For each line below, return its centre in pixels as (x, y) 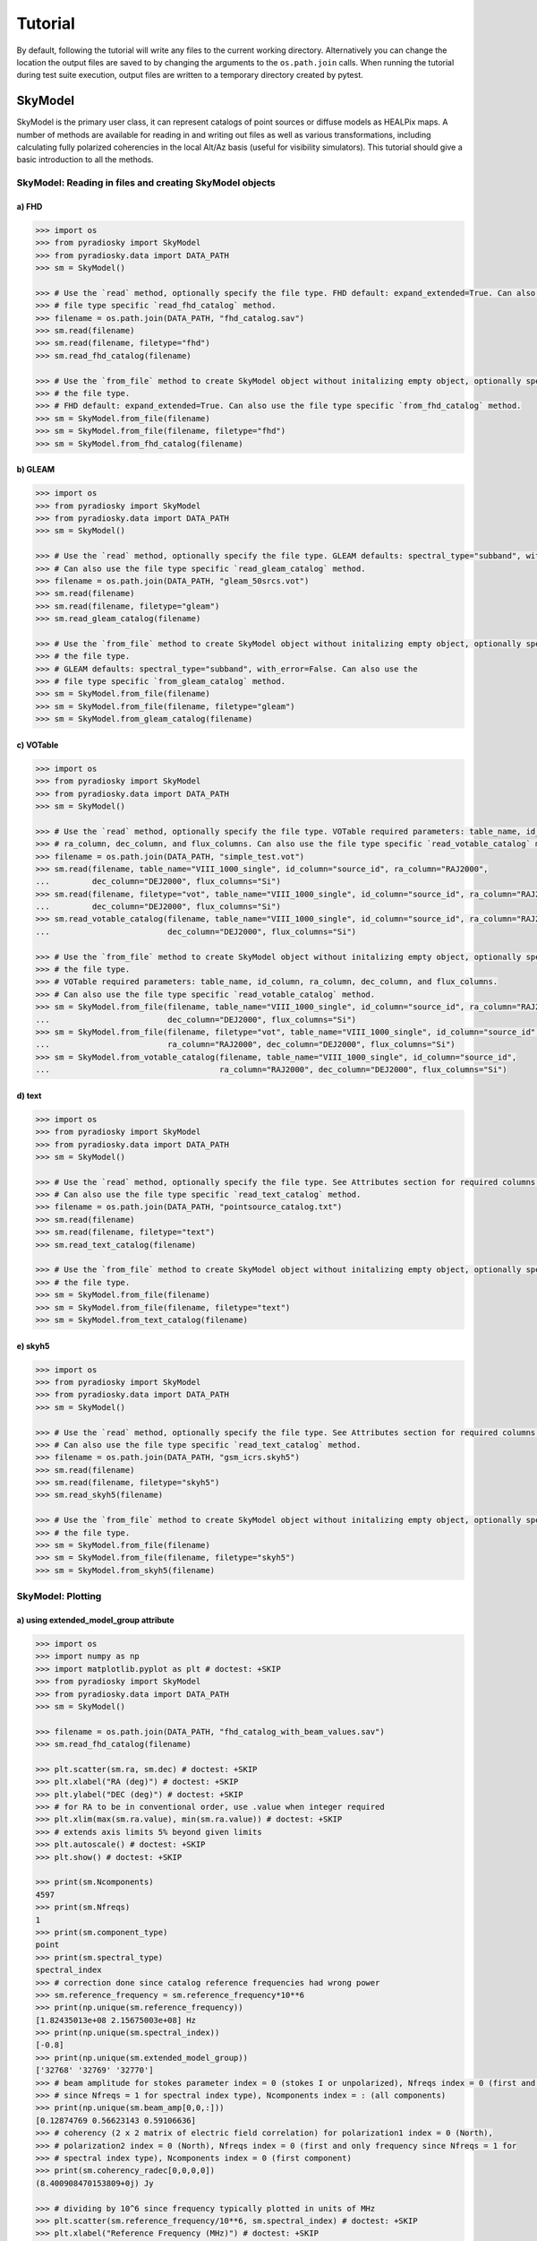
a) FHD (30, 206)
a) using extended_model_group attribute (95, 1620)
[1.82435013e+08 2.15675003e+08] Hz (116, 2020)
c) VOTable (38, 745)
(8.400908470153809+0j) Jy (94, 2183)
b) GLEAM (36, 470)
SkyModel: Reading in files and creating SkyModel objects (146, 183)
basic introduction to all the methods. (85, 160)
